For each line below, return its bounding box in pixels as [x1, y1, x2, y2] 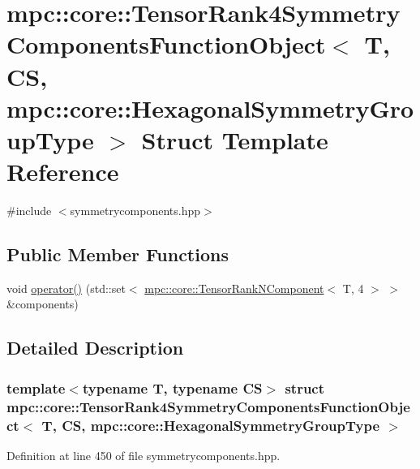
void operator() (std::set [6, 279, 126, 296]
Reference [6, 155, 119, 188]
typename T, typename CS [82, 377, 263, 398]
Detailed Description [6, 335, 184, 360]
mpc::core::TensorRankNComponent [144, 279, 324, 296]
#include [6, 202, 52, 219]
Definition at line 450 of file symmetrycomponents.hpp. [6, 446, 281, 463]
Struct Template [141, 123, 328, 156]
